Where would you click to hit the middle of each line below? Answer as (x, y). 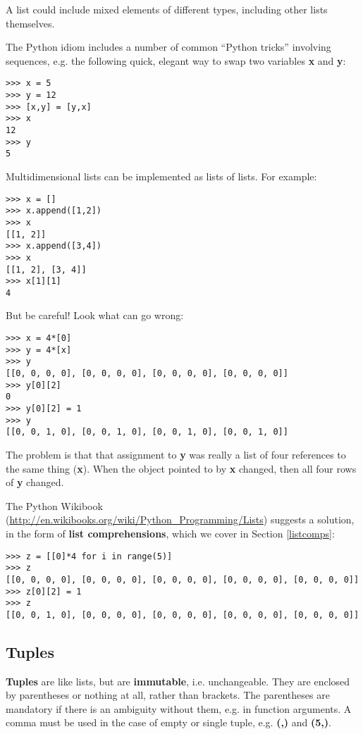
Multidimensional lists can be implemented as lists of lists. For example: (161, 176)
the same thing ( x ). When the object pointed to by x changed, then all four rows (181, 468)
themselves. (30, 23)
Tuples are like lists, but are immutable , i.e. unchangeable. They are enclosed (178, 681)
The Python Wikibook (54, 505)
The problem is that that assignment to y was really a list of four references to (176, 454)
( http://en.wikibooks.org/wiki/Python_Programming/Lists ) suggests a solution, (180, 520)
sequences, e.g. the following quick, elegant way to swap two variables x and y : (176, 60)
